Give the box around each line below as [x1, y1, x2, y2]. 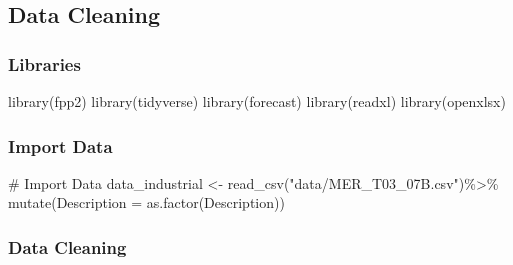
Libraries [8, 51, 81, 76]
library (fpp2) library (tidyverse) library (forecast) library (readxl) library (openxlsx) [8, 91, 506, 111]
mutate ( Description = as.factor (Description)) [8, 192, 285, 213]
